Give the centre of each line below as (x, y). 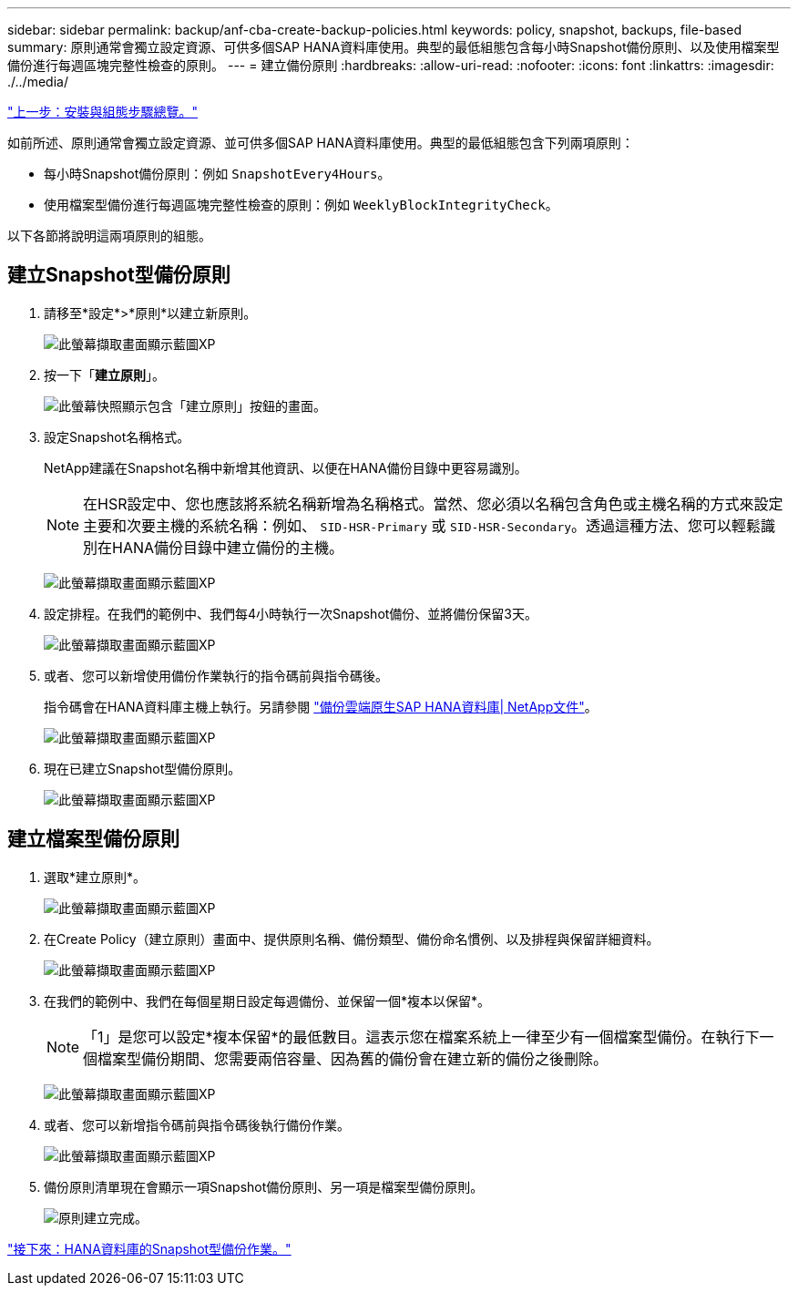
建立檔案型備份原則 (93, 839)
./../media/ (38, 82)
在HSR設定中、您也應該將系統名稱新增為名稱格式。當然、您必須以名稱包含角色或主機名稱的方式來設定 (433, 503)
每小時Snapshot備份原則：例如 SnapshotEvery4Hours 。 (217, 174)
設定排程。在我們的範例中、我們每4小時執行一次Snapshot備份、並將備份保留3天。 (291, 613)
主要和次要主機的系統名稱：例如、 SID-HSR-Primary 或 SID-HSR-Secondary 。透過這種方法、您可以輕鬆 (422, 525)
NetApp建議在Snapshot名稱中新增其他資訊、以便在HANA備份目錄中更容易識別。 (286, 467)
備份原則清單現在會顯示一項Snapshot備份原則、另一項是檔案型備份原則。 (264, 1186)
